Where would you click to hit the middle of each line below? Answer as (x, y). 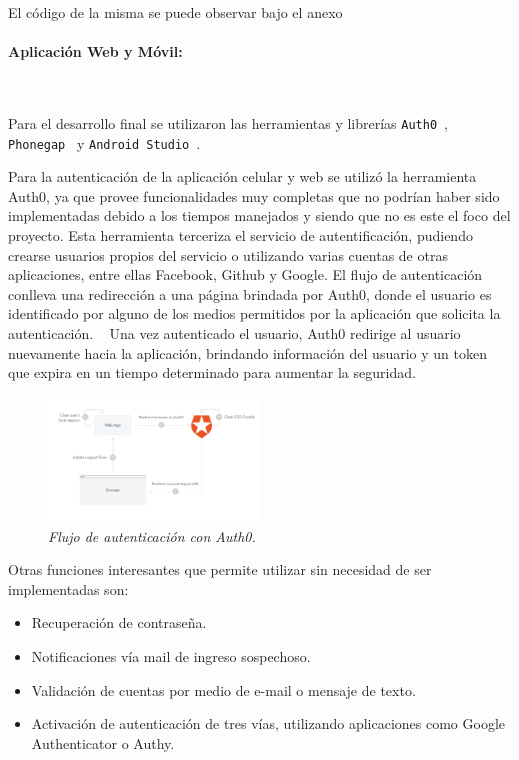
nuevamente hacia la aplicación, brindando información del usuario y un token (247, 352)
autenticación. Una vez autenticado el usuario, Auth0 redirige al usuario (234, 333)
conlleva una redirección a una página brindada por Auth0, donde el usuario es (250, 293)
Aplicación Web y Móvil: (95, 51)
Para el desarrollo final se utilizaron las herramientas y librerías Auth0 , (228, 122)
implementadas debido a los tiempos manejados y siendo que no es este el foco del (259, 215)
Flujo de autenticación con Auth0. (152, 535)
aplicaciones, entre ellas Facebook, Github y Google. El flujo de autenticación (245, 274)
